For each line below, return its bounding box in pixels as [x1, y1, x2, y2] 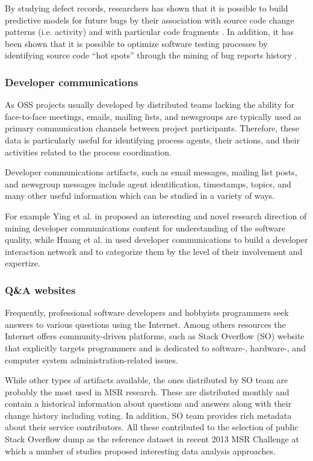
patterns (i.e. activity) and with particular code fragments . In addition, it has [5, 25, 294, 38]
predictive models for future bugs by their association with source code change [5, 13, 294, 26]
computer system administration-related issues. [5, 353, 178, 366]
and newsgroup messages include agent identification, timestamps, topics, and [5, 177, 291, 190]
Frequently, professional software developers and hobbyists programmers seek [5, 306, 289, 319]
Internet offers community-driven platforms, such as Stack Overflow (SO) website [5, 330, 305, 342]
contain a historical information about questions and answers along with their [5, 397, 292, 410]
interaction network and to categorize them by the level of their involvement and [5, 245, 303, 257]
